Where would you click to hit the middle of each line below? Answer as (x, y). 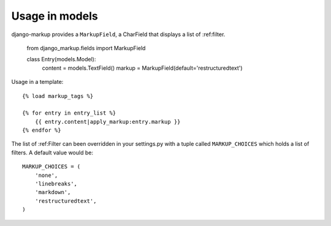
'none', (46, 175)
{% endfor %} (42, 130)
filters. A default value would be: (52, 153)
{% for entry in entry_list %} (69, 113)
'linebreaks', (56, 184)
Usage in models (55, 16)
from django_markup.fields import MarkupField (86, 48)
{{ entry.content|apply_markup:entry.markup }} (108, 122)
